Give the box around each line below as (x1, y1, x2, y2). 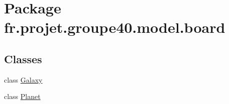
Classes (4, 51, 42, 66)
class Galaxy (4, 74, 43, 85)
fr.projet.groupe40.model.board (4, 17, 225, 37)
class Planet (4, 91, 41, 102)
